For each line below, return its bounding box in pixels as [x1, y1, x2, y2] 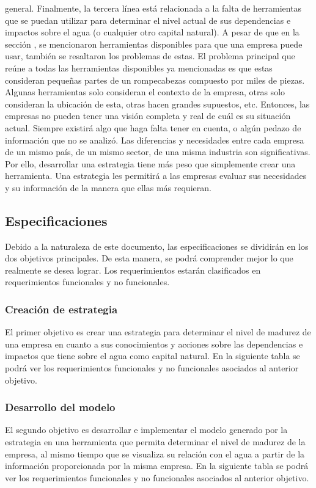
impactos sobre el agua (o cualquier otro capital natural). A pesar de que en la [5, 26, 299, 38]
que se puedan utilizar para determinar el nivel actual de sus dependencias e [5, 13, 291, 26]
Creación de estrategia [5, 302, 118, 316]
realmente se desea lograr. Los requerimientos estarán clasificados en [5, 263, 261, 276]
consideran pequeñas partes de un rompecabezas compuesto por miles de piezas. [5, 73, 305, 86]
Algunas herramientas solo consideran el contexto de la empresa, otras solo [5, 86, 285, 98]
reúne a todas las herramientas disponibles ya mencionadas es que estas [5, 61, 273, 74]
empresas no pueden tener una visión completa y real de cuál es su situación [5, 109, 291, 122]
